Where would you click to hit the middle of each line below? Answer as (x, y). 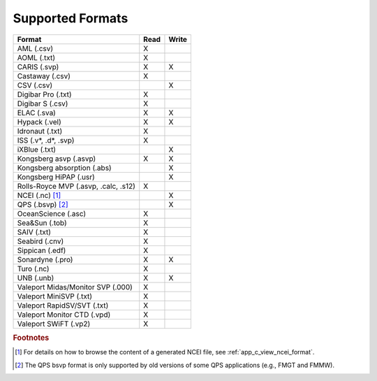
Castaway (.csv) (44, 76)
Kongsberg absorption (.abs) (64, 168)
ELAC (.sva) (36, 113)
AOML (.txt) (36, 57)
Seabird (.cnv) (40, 241)
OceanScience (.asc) (52, 213)
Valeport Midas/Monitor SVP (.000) (75, 287)
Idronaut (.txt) (40, 131)
